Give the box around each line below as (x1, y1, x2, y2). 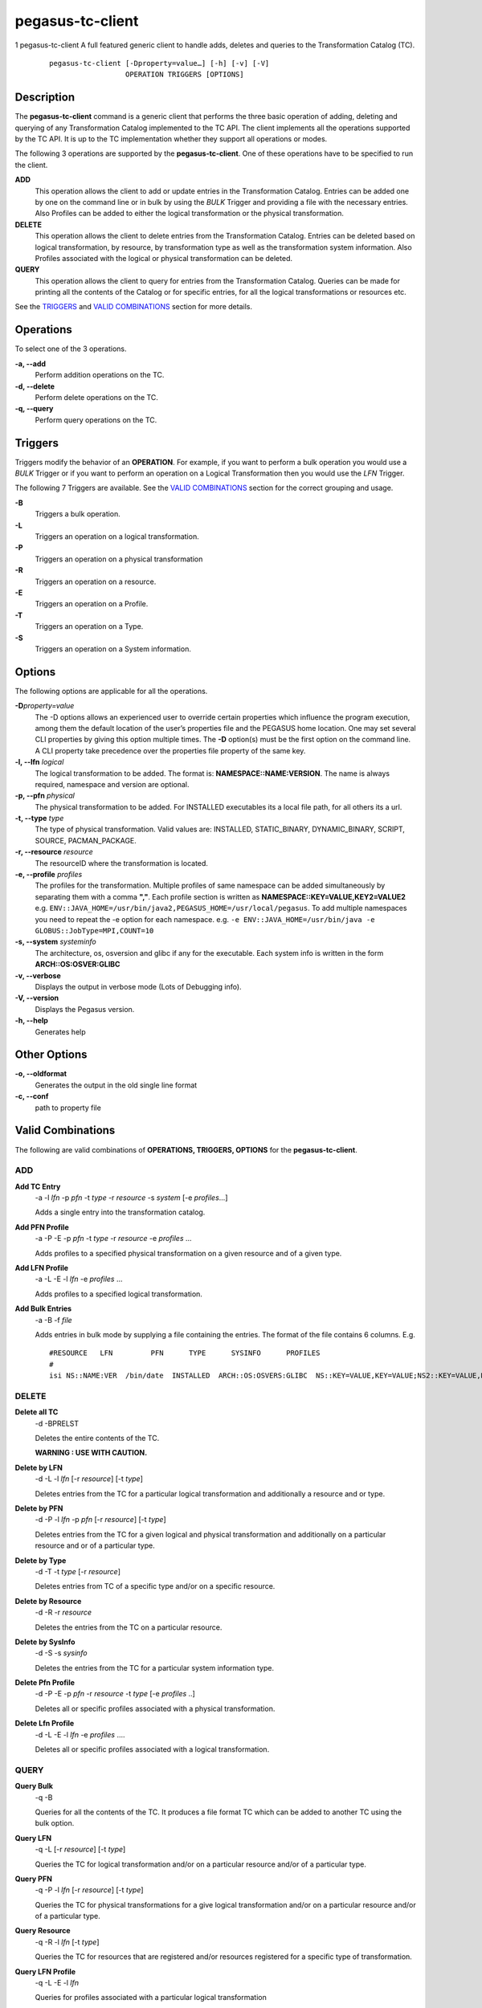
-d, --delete (14, 382, 55, 391)
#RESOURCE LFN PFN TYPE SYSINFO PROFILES (49, 1349, 321, 1357)
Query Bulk (14, 1781, 54, 1791)
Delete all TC (14, 1407, 59, 1417)
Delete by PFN (14, 1503, 63, 1513)
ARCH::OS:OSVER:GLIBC (35, 960, 120, 969)
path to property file (35, 1103, 102, 1112)
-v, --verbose (14, 970, 62, 980)
